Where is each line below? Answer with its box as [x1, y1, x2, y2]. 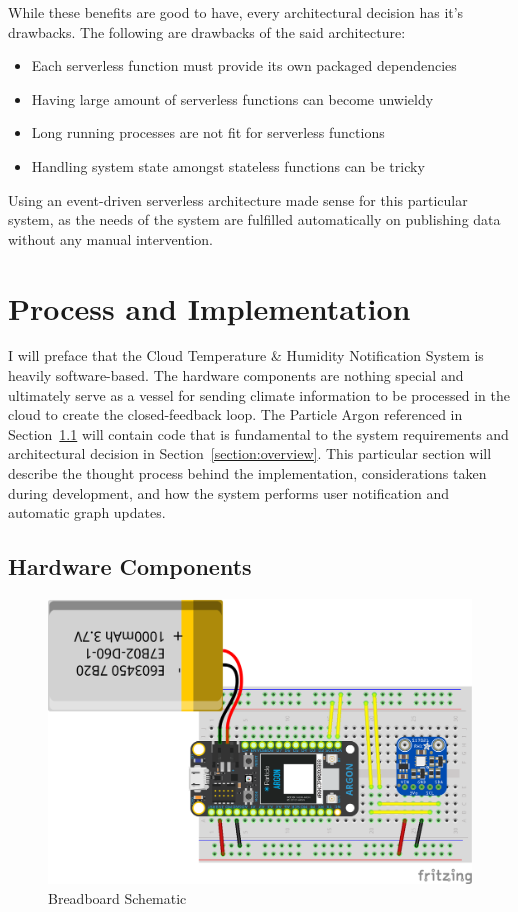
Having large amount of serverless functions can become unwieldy [31, 88, 434, 109]
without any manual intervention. [8, 228, 214, 249]
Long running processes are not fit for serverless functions [31, 122, 385, 143]
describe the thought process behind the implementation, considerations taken [8, 463, 487, 484]
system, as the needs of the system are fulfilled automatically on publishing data [8, 209, 501, 230]
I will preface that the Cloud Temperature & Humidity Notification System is [8, 345, 484, 366]
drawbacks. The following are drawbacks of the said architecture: [8, 21, 406, 42]
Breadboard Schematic [48, 887, 187, 908]
